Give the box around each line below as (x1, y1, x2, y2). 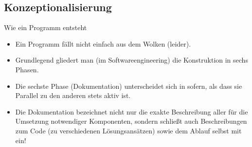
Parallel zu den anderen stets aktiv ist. (15, 90, 131, 100)
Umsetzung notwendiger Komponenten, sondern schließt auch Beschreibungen (15, 116, 247, 126)
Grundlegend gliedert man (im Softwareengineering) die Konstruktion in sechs (15, 55, 248, 65)
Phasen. (15, 64, 39, 74)
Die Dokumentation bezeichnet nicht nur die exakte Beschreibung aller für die (15, 106, 248, 116)
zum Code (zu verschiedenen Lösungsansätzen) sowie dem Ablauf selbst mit (15, 125, 242, 135)
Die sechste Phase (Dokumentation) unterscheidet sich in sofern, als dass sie (15, 81, 242, 91)
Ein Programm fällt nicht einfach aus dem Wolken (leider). (15, 38, 191, 49)
